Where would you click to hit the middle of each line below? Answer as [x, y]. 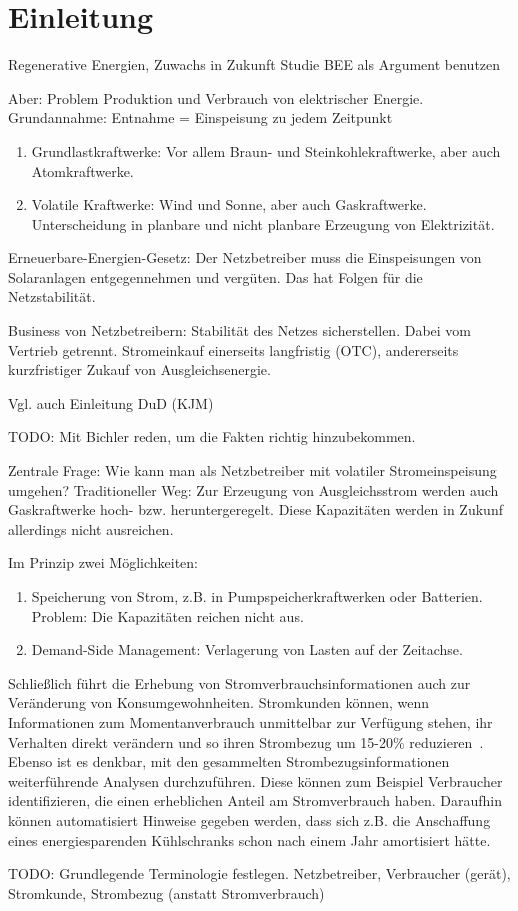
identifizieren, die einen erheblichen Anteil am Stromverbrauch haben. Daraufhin [255, 800]
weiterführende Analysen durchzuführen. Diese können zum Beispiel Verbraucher [255, 780]
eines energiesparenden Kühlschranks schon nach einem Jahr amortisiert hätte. [249, 839]
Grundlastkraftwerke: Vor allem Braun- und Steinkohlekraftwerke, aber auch [266, 150]
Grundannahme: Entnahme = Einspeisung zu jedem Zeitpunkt [200, 117]
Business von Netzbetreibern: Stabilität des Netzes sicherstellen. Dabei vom [240, 330]
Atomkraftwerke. [82, 170]
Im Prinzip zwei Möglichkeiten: [103, 562]
